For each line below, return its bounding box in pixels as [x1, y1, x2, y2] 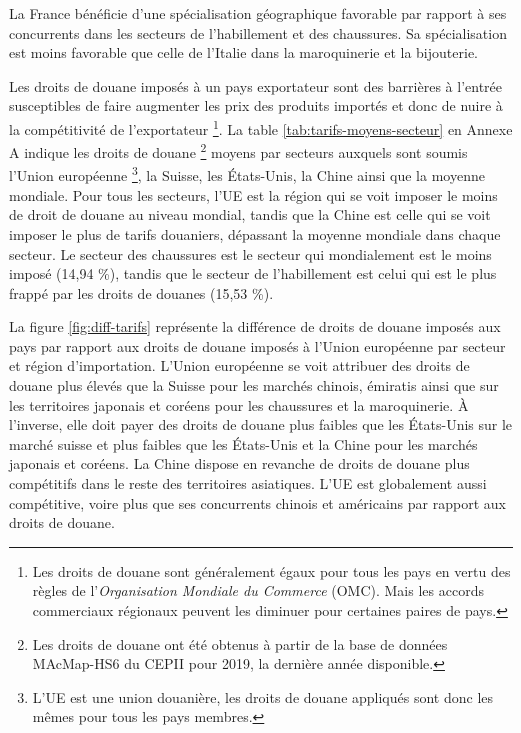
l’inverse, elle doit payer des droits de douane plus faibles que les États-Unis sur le [9, 414, 513, 435]
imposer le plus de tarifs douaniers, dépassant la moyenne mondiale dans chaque [9, 223, 501, 244]
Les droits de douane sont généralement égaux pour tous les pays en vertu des [32, 560, 511, 581]
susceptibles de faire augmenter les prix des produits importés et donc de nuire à [9, 95, 503, 116]
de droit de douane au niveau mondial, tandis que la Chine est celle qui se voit [9, 204, 491, 225]
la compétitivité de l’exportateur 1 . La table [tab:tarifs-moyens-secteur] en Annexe [9, 115, 513, 139]
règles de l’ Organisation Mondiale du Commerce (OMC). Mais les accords [32, 580, 484, 601]
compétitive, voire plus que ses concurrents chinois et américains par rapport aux [9, 492, 506, 513]
